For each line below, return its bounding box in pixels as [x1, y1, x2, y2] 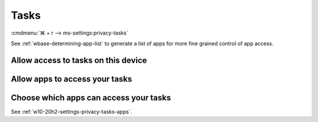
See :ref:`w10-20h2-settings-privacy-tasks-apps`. [11, 108, 132, 115]
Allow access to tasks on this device [11, 55, 147, 65]
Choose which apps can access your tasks [11, 93, 171, 103]
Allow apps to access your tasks [11, 74, 132, 84]
